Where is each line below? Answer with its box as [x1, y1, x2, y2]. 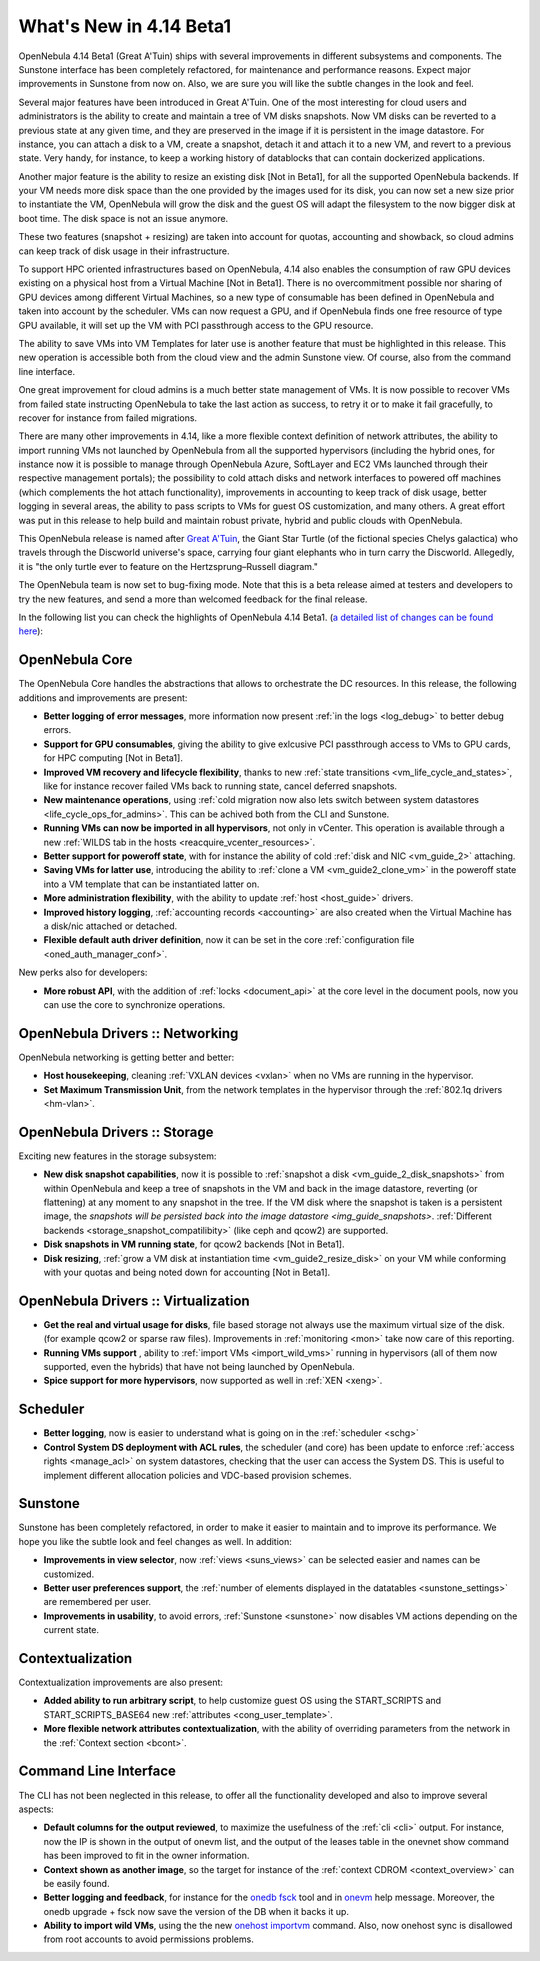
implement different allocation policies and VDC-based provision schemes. [43, 1469, 352, 1481]
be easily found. [43, 1877, 110, 1889]
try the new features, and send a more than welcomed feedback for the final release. [18, 593, 368, 605]
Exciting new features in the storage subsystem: [18, 1150, 217, 1162]
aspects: [18, 1803, 54, 1815]
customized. [43, 1568, 95, 1580]
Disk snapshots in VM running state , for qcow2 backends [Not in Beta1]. [43, 1238, 345, 1250]
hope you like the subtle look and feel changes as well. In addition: [18, 1535, 292, 1547]
